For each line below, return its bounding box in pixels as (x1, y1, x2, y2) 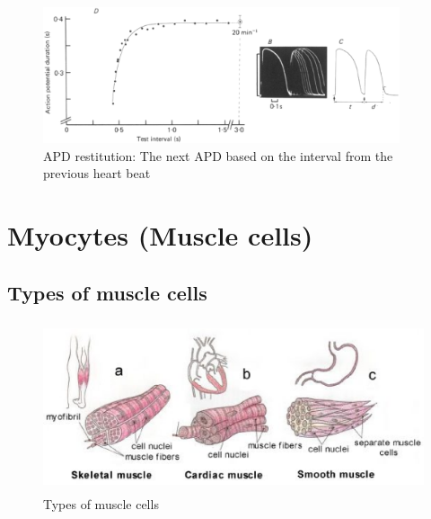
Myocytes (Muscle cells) (7, 217, 313, 254)
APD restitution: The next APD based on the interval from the (43, 146, 393, 165)
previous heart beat (43, 164, 151, 183)
